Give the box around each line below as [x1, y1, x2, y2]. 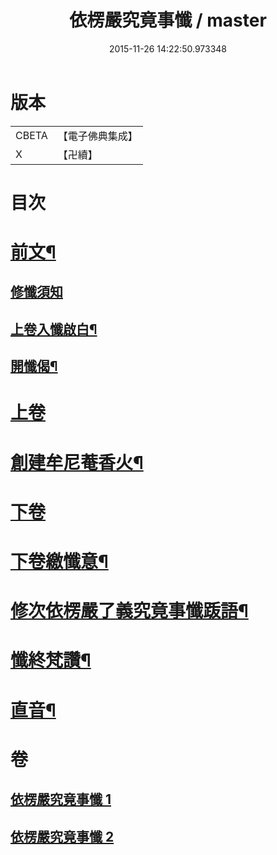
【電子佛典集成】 [57, 129, 138, 143]
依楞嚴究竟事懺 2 [10, 828, 115, 845]
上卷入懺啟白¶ [10, 321, 98, 338]
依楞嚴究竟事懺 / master [69, 9, 267, 32]
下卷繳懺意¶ [10, 550, 109, 573]
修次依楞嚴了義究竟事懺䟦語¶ [10, 600, 249, 623]
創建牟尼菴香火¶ [10, 451, 144, 474]
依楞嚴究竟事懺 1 [10, 791, 112, 808]
